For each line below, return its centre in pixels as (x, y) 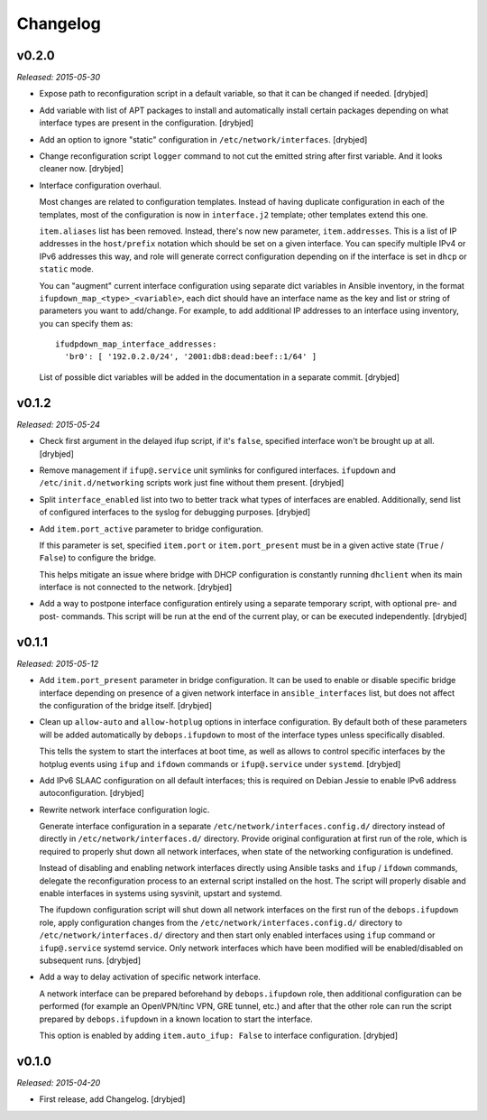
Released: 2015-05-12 (58, 663)
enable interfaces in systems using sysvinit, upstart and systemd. (161, 893)
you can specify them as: (86, 323)
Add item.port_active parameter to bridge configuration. (151, 529)
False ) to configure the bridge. (98, 558)
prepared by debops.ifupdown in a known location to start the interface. (176, 1019)
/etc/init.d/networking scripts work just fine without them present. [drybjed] (192, 483)
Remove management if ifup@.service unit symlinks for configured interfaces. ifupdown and (217, 470)
